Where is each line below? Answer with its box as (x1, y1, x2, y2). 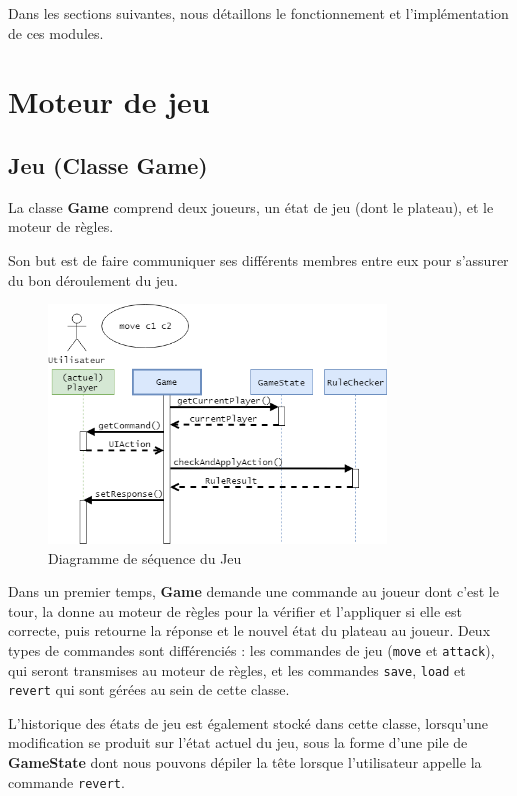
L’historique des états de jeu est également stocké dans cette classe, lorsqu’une (8, 712, 488, 733)
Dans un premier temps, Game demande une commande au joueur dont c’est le (8, 581, 499, 602)
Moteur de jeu (8, 81, 210, 122)
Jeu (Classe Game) (8, 149, 208, 180)
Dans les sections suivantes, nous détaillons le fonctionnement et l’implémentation (8, 3, 509, 23)
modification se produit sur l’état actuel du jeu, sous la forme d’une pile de (8, 732, 468, 753)
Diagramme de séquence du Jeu (48, 547, 242, 568)
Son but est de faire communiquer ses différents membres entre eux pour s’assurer (8, 249, 509, 270)
